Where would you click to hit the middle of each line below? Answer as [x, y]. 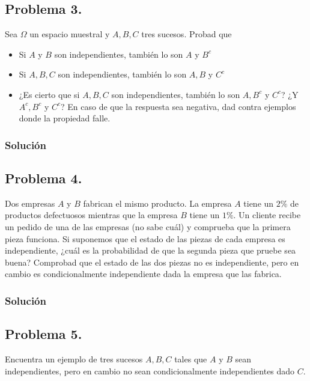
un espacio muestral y [70, 34]
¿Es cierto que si [49, 94]
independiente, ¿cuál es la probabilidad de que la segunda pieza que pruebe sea [150, 250]
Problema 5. [44, 334]
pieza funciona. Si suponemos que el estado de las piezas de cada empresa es [145, 238]
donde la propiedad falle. [65, 118]
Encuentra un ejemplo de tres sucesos [74, 359]
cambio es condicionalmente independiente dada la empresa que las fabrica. [143, 274]
